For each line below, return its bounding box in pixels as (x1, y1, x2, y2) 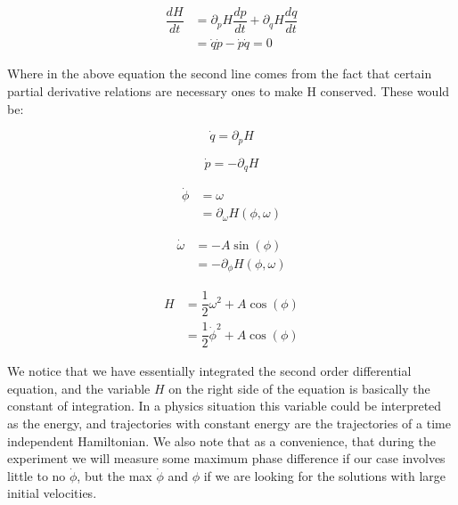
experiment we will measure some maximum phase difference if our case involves (7, 449, 446, 468)
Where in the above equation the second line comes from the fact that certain (7, 64, 432, 83)
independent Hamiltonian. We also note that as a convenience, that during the (7, 431, 436, 450)
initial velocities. (7, 484, 97, 502)
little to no (7, 466, 66, 485)
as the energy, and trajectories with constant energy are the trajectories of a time (7, 414, 451, 433)
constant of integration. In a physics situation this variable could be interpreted (7, 396, 442, 415)
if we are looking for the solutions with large (203, 466, 446, 485)
